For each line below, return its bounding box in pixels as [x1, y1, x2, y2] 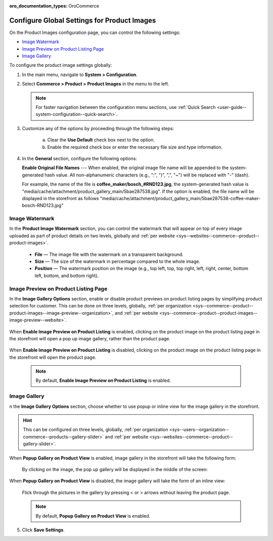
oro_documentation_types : [9, 3, 68, 9]
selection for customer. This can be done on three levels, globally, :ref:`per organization [9, 303, 192, 309]
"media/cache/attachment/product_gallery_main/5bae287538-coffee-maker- [100, 195, 261, 201]
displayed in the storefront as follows [22, 195, 99, 201]
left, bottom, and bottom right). [34, 273, 99, 279]
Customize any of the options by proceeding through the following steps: [22, 125, 174, 131]
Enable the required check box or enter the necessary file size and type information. [47, 144, 222, 150]
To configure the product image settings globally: [9, 62, 112, 68]
